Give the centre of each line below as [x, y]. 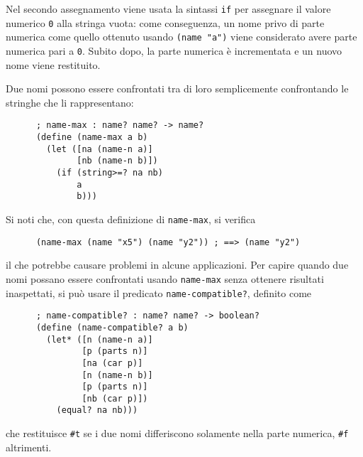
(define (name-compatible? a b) [112, 327]
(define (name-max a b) [92, 138]
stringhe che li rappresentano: [70, 102]
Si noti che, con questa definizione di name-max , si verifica [131, 219]
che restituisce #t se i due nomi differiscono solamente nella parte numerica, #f [177, 433]
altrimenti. [29, 447]
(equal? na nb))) [97, 410]
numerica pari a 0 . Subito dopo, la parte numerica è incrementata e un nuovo [174, 50]
